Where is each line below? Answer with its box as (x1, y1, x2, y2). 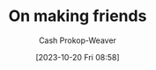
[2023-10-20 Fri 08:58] (34, 52, 121, 62)
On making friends (8, 6, 147, 26)
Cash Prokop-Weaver (38, 35, 117, 45)
